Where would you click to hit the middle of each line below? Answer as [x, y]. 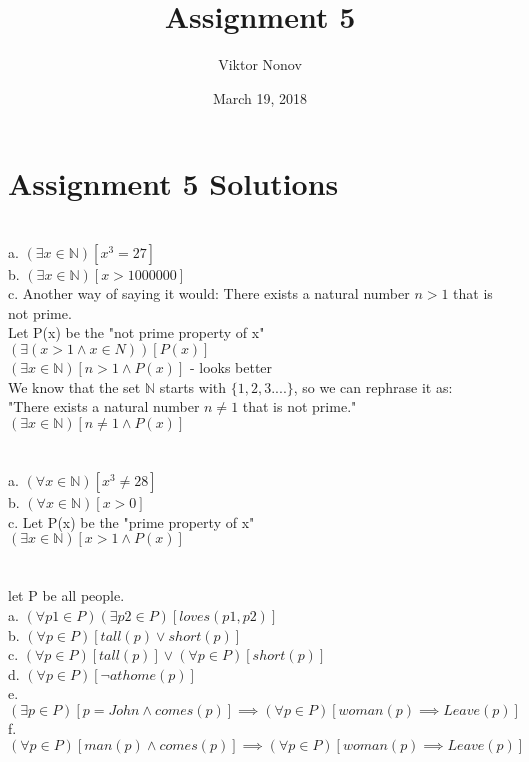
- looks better [231, 367]
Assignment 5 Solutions [173, 183]
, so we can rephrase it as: [373, 386]
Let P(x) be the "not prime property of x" [136, 332]
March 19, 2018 [260, 97]
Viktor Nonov [260, 64]
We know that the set [74, 386]
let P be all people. [66, 595]
